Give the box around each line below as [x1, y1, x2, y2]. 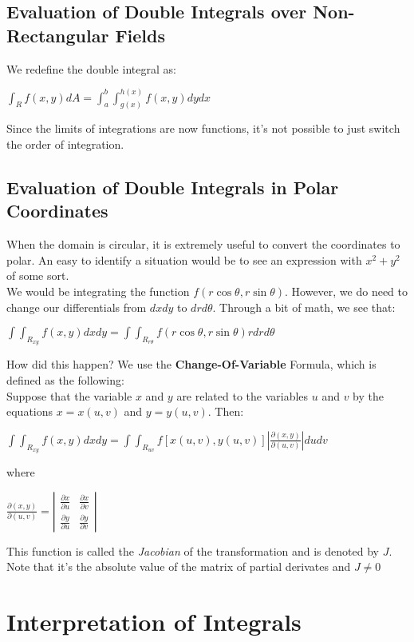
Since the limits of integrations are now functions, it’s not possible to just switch [6, 120, 400, 137]
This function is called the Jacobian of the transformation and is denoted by [6, 542, 379, 559]
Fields [115, 22, 166, 47]
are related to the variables [176, 387, 309, 404]
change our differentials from [6, 298, 147, 315]
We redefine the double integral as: [6, 60, 176, 77]
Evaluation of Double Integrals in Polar [6, 175, 339, 200]
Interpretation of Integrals [6, 604, 302, 637]
